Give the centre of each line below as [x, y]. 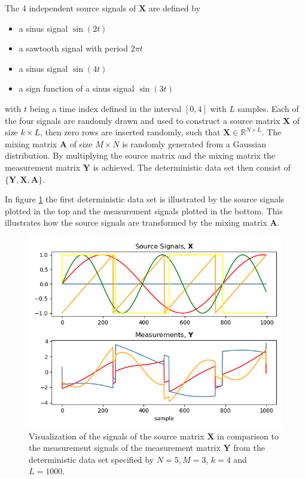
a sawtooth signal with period [74, 48]
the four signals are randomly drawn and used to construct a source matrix [143, 120]
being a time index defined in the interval [106, 108]
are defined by [175, 8]
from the [249, 448]
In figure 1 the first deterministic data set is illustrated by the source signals [145, 199]
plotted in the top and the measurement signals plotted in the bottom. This [144, 210]
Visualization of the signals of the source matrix [117, 436]
